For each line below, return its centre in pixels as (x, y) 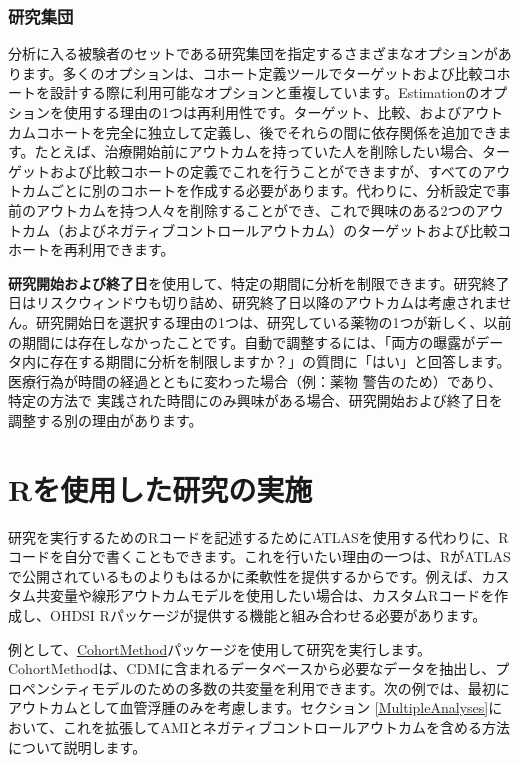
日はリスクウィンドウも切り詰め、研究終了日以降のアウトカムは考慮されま (253, 302)
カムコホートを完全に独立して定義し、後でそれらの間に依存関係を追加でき (253, 131)
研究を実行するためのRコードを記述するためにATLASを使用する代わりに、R (258, 536)
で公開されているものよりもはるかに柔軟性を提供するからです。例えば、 (245, 575)
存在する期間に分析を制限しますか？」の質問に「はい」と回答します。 (280, 361)
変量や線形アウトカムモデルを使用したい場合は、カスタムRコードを (272, 595)
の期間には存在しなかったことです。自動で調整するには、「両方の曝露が (242, 341)
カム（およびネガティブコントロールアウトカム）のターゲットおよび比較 (259, 229)
